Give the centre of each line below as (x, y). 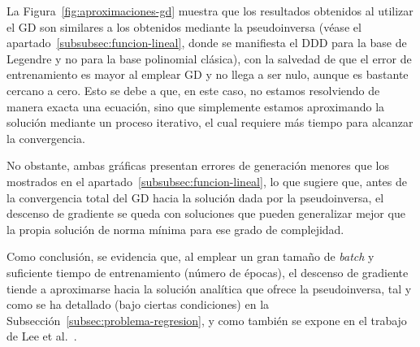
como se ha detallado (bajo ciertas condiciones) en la (138, 304)
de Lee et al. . (42, 336)
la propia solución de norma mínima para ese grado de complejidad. (175, 229)
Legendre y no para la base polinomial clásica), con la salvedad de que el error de (209, 58)
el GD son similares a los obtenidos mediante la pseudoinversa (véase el (184, 26)
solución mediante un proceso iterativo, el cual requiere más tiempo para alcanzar (210, 122)
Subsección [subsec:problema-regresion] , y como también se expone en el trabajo (207, 320)
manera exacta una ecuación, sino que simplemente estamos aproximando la (196, 106)
